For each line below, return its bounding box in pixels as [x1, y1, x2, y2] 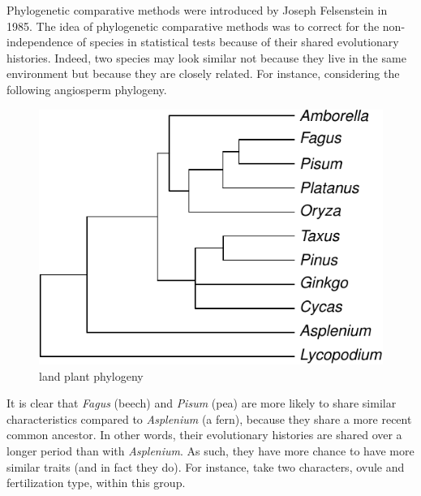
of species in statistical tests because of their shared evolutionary [76, 33, 399, 50]
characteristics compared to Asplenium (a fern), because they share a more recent [6, 410, 412, 427]
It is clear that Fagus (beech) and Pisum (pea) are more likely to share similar [6, 395, 397, 412]
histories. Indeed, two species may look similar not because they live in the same [6, 49, 406, 66]
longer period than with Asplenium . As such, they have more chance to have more [6, 442, 415, 459]
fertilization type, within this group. [6, 474, 186, 491]
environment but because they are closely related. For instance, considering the [6, 65, 400, 82]
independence [6, 33, 74, 50]
